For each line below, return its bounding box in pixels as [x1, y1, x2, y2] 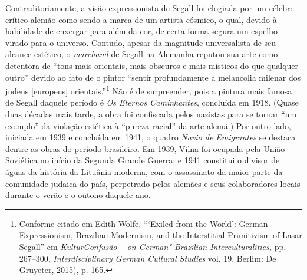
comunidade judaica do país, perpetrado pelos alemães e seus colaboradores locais [5, 177, 301, 189]
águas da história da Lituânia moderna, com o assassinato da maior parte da [5, 165, 283, 177]
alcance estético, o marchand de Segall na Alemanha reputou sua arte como [5, 48, 278, 60]
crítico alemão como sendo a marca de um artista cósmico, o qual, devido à [5, 13, 277, 25]
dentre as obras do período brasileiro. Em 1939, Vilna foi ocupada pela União [5, 142, 285, 154]
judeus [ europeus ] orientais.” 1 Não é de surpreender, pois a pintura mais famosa [5, 83, 292, 97]
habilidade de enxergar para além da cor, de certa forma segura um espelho [5, 25, 278, 37]
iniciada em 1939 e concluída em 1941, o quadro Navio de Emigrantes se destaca [5, 131, 296, 143]
